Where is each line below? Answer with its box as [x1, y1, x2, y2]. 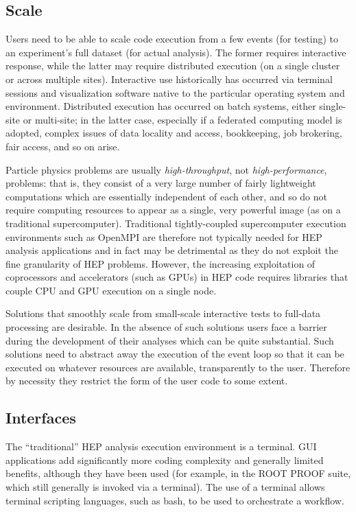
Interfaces [5, 407, 76, 428]
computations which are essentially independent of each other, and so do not [5, 189, 327, 203]
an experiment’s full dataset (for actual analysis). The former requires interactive [5, 45, 346, 59]
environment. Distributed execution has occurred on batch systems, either [5, 99, 316, 113]
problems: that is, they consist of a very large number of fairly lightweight [5, 176, 316, 190]
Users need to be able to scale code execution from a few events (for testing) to [5, 32, 338, 46]
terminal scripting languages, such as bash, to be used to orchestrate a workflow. [5, 493, 344, 507]
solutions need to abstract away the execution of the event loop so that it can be [5, 347, 344, 361]
